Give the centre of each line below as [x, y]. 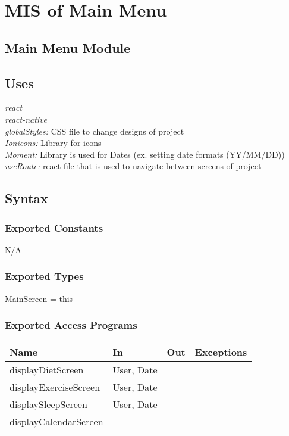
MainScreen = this [39, 298]
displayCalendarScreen [56, 421]
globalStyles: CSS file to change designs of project [95, 131]
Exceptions [221, 351]
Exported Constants [54, 227]
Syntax [26, 198]
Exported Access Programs [71, 325]
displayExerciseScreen [55, 387]
